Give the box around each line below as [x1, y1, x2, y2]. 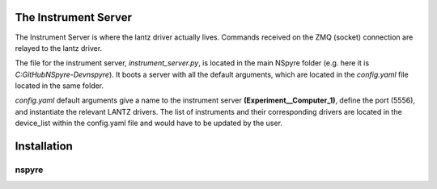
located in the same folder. [15, 81, 104, 90]
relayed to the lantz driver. [15, 43, 103, 52]
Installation [15, 140, 73, 153]
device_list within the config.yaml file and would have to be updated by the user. [15, 118, 283, 128]
